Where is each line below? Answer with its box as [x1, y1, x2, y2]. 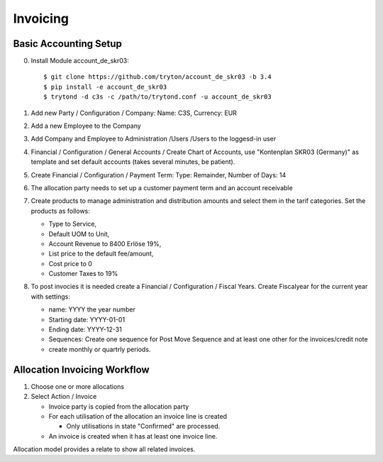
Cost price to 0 [48, 259, 92, 268]
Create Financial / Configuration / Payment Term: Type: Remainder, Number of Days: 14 [30, 170, 287, 179]
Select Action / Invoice [30, 392, 97, 401]
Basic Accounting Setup [13, 38, 122, 50]
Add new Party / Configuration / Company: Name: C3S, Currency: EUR [30, 109, 238, 117]
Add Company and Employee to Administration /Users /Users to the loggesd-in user [30, 135, 277, 143]
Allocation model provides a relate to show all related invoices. [13, 445, 196, 453]
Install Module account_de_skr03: [30, 57, 129, 65]
